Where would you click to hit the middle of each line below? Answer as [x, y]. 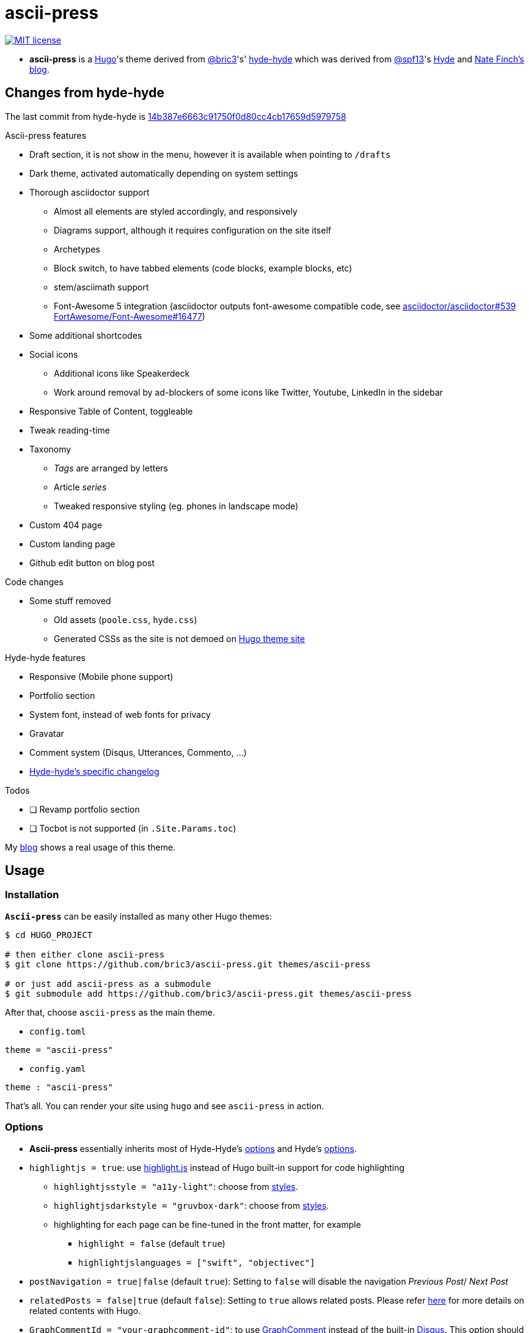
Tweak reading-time [70, 430]
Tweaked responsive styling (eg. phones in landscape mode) [176, 506]
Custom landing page [72, 544]
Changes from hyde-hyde [85, 93]
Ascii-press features [46, 135]
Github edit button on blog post [92, 563]
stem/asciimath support [101, 287]
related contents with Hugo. [85, 1310]
